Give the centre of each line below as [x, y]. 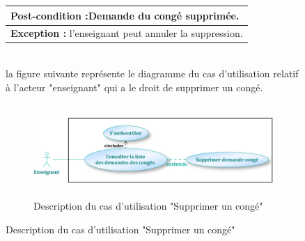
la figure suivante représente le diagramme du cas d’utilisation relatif [152, 73]
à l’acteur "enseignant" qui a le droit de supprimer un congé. [134, 87]
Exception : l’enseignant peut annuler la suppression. [127, 33]
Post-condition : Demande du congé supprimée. [125, 15]
